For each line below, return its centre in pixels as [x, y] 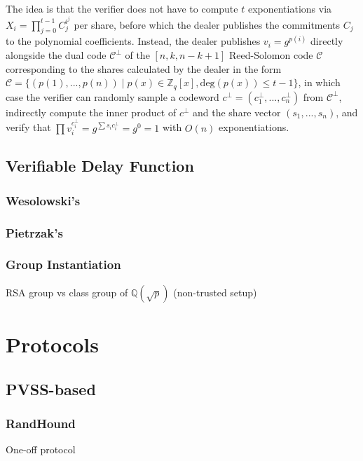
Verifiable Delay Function [100, 166]
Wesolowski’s [43, 200]
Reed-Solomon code [271, 55]
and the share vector [237, 112]
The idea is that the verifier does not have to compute [122, 8]
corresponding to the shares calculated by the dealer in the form [144, 68]
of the [137, 55]
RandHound [41, 423]
